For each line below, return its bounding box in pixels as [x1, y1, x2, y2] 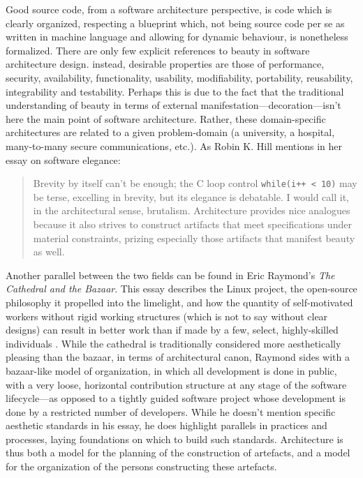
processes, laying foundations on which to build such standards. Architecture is [6, 431, 343, 446]
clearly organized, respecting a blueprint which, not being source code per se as [6, 15, 345, 30]
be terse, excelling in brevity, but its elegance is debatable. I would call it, [33, 189, 349, 204]
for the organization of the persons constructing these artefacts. [6, 459, 277, 474]
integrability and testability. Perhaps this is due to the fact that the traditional [6, 84, 344, 98]
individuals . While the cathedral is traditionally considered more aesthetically [6, 336, 341, 350]
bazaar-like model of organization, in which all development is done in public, [6, 363, 337, 378]
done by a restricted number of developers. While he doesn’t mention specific [6, 404, 336, 419]
